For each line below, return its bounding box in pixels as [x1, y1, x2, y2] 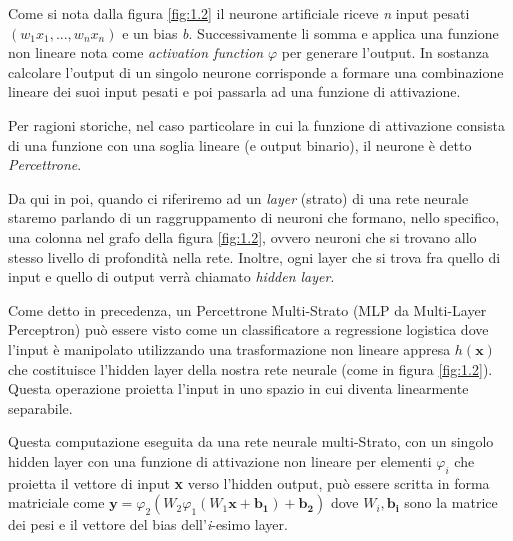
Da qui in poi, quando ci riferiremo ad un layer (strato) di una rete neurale [8, 187, 469, 208]
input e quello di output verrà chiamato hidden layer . [8, 266, 335, 287]
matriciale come [8, 492, 105, 513]
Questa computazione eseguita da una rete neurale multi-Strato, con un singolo [8, 431, 494, 452]
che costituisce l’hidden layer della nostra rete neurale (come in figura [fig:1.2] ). [8, 358, 493, 379]
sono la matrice [404, 492, 498, 513]
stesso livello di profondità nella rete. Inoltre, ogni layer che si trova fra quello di [8, 246, 501, 267]
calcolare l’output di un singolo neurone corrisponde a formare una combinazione [8, 61, 504, 82]
